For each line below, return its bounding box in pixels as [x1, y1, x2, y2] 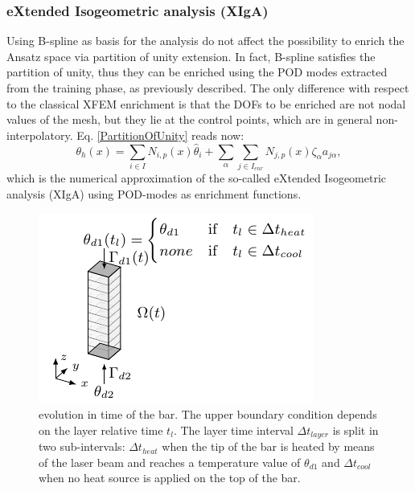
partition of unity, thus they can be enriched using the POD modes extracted [6, 63, 388, 80]
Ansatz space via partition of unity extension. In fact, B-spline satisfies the [6, 47, 376, 64]
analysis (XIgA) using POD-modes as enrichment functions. [6, 185, 302, 202]
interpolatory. [6, 126, 73, 143]
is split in [332, 421, 379, 438]
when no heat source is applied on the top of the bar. [39, 469, 301, 486]
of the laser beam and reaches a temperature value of [39, 453, 301, 470]
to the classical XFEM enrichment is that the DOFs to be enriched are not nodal [6, 95, 406, 112]
